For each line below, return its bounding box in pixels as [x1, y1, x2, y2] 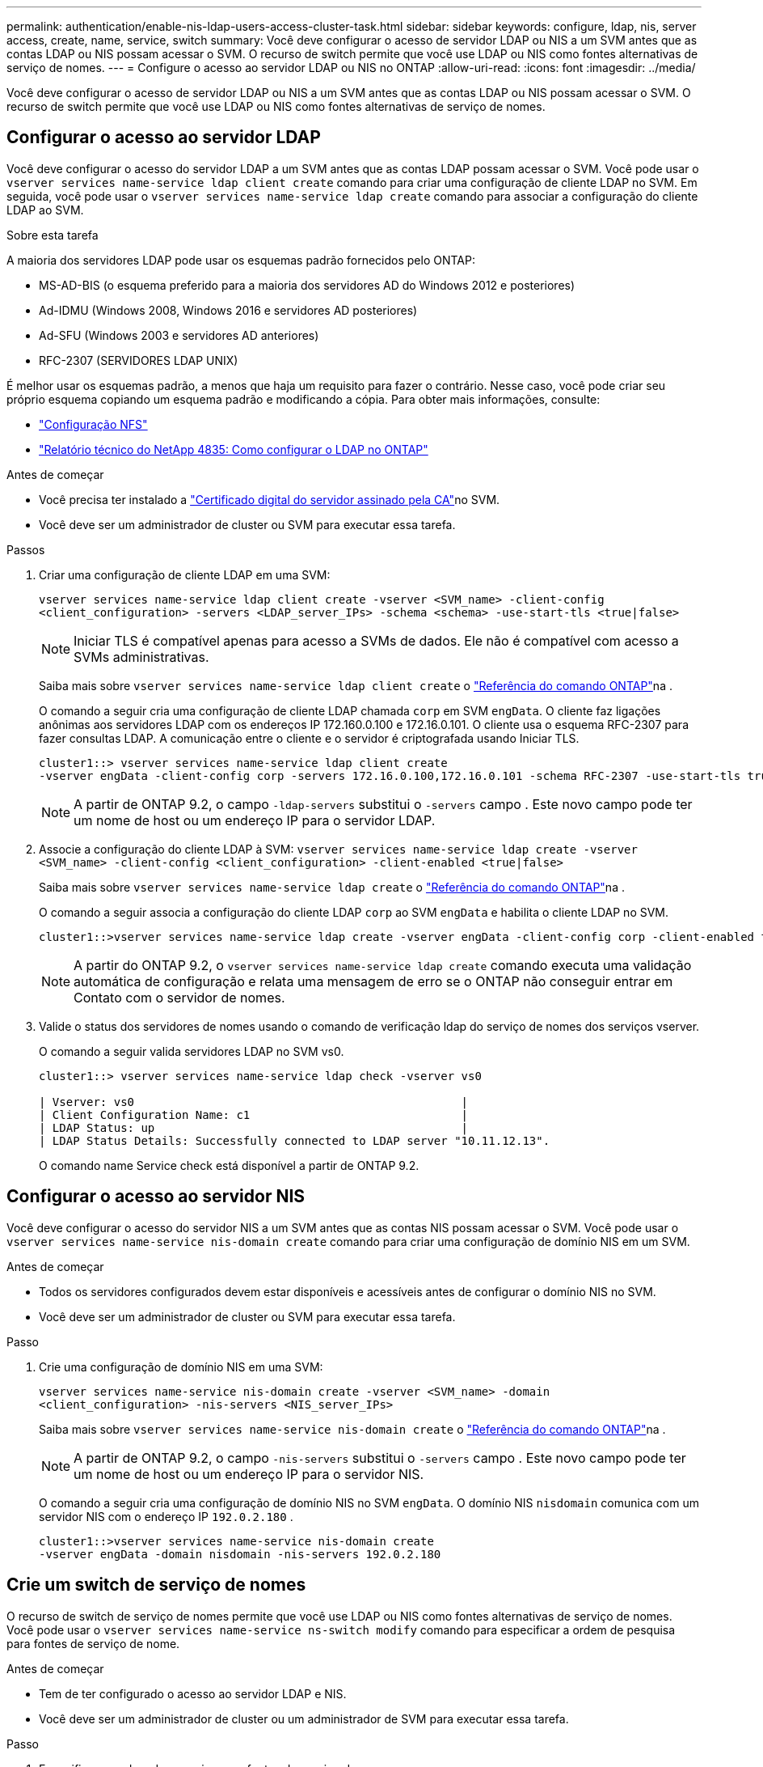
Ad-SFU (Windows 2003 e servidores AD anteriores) [39, 328, 319, 342]
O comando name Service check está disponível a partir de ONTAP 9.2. [39, 1158, 419, 1172]
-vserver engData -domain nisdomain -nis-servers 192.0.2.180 [39, 1547, 441, 1561]
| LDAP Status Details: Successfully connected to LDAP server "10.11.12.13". [39, 1134, 550, 1147]
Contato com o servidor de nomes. [74, 989, 285, 1006]
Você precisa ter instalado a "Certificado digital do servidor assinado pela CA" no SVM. [39, 492, 500, 506]
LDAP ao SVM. [6, 202, 84, 217]
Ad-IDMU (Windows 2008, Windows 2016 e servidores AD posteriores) [39, 303, 418, 317]
